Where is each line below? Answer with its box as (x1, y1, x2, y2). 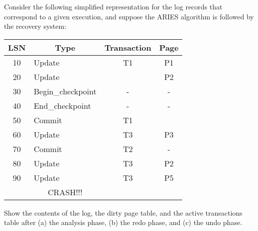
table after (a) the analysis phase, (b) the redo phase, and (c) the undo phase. (4, 217, 243, 228)
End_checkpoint (33, 99, 91, 111)
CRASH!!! (47, 186, 83, 198)
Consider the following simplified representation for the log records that (4, 1, 223, 11)
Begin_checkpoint (33, 85, 97, 97)
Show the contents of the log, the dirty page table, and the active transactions (4, 207, 243, 218)
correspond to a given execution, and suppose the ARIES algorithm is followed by (4, 11, 254, 21)
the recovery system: (4, 21, 67, 31)
